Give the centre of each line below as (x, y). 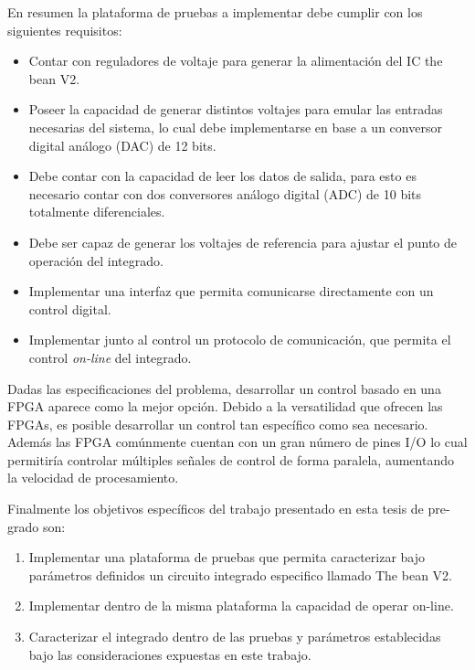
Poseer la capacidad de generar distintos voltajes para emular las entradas (236, 109)
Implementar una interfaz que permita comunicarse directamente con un (231, 291)
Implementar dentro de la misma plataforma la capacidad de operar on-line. (241, 606)
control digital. (70, 308)
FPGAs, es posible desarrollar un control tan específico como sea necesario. (218, 424)
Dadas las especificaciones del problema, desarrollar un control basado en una (224, 388)
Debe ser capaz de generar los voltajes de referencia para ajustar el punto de (243, 242)
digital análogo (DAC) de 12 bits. (122, 145)
